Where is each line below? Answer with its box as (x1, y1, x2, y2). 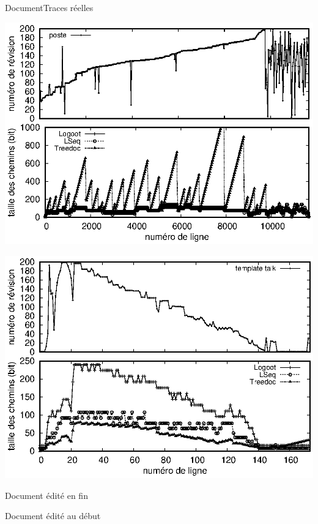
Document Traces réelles (5, 1, 94, 13)
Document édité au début (5, 509, 101, 522)
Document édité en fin (5, 488, 88, 501)
